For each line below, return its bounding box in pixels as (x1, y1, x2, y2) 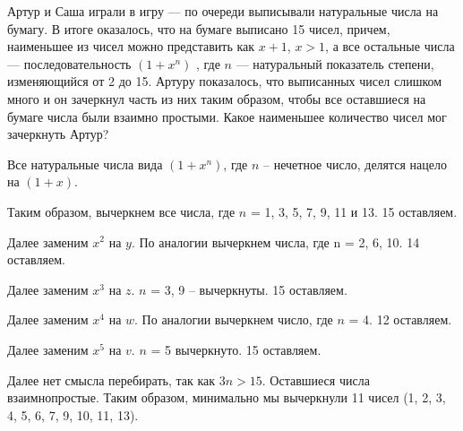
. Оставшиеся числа (262, 370, 370, 389)
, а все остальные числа (325, 37, 455, 56)
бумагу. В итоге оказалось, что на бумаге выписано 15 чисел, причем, (7, 19, 390, 38)
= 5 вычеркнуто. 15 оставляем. (150, 340, 322, 358)
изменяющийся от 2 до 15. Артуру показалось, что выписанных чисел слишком (7, 72, 442, 91)
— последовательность (7, 54, 132, 73)
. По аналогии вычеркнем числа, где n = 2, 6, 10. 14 (131, 232, 420, 251)
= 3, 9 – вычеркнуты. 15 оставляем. (150, 280, 347, 298)
